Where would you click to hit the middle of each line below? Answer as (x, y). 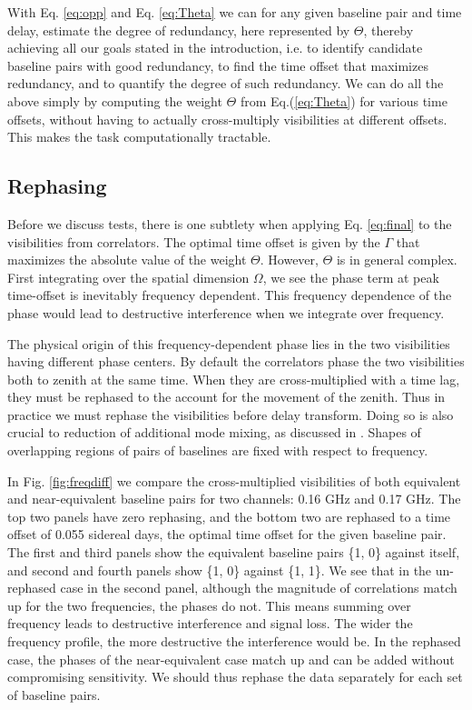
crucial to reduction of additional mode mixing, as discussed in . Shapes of (214, 432)
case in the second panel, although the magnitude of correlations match (259, 588)
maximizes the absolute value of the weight (127, 260)
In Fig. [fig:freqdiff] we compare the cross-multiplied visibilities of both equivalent (234, 480)
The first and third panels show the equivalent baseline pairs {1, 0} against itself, (234, 552)
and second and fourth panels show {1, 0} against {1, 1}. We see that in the (220, 570)
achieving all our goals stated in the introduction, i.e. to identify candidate (215, 48)
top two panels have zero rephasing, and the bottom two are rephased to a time (229, 516)
